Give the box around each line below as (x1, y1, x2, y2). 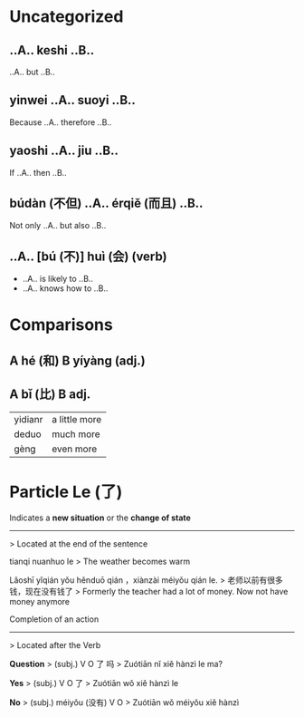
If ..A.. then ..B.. (9, 167, 68, 178)
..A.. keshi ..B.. (9, 43, 95, 58)
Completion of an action (9, 614, 100, 625)
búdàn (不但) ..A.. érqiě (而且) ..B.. (9, 196, 204, 211)
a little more (52, 412, 102, 425)
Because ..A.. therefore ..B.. (9, 116, 112, 128)
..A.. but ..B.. (9, 66, 56, 77)
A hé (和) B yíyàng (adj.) (9, 353, 147, 368)
